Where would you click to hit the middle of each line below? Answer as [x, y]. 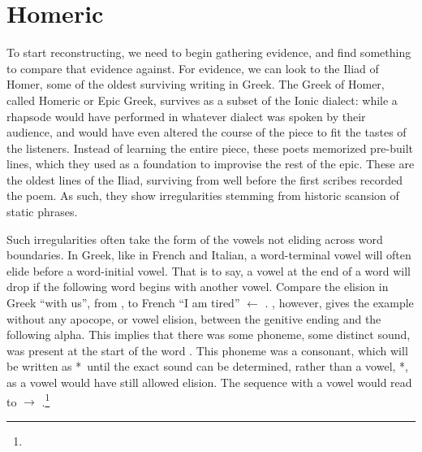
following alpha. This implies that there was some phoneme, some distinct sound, [209, 335]
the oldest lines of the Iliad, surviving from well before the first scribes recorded [205, 179]
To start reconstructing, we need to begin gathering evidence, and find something [209, 52]
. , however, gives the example [339, 303]
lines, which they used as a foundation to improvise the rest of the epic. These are [211, 164]
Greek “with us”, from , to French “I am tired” [123, 303]
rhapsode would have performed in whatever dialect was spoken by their [186, 116]
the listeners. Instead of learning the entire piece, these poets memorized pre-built [210, 148]
